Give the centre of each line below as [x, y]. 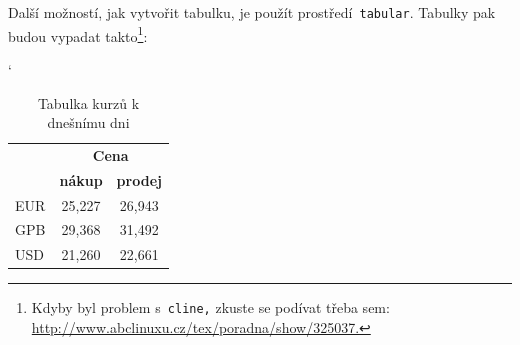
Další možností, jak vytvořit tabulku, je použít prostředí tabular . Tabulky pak [252, 12]
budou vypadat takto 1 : [78, 34]
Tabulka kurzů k [88, 102]
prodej [139, 179]
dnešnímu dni [88, 122]
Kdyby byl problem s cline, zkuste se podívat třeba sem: [210, 307]
